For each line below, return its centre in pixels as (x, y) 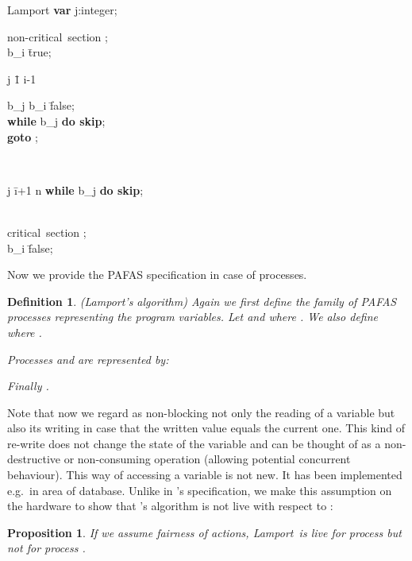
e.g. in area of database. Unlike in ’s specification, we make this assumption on (200, 490)
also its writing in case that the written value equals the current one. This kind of (206, 428)
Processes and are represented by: (88, 359)
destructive (34, 459)
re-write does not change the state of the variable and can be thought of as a (194, 443)
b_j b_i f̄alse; (41, 105)
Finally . (28, 386)
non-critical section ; (58, 36)
